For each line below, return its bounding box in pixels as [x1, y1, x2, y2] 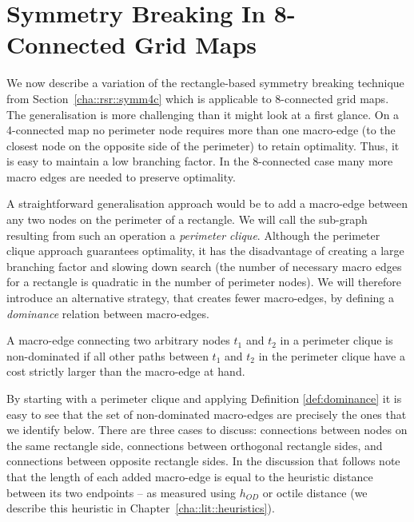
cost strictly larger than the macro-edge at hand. [6, 363, 245, 380]
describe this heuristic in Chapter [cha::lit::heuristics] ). [6, 500, 275, 516]
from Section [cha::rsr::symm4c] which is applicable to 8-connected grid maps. [6, 90, 389, 106]
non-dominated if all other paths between [6, 347, 209, 364]
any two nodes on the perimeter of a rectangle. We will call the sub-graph [6, 211, 368, 228]
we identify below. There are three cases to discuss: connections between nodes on [6, 421, 408, 438]
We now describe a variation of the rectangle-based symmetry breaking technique [6, 74, 404, 91]
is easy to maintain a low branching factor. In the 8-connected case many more [6, 153, 393, 169]
